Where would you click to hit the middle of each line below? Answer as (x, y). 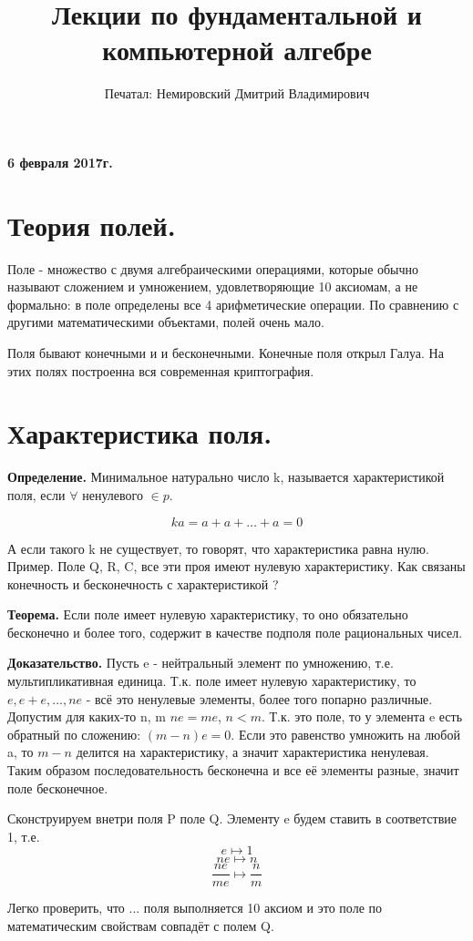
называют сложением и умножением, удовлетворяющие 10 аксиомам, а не (213, 286)
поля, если (36, 494)
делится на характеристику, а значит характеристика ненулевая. (252, 752)
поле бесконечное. (58, 788)
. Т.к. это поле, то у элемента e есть (362, 716)
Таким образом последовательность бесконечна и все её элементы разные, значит (233, 770)
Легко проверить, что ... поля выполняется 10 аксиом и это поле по (195, 908)
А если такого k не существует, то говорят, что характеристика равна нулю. (218, 548)
